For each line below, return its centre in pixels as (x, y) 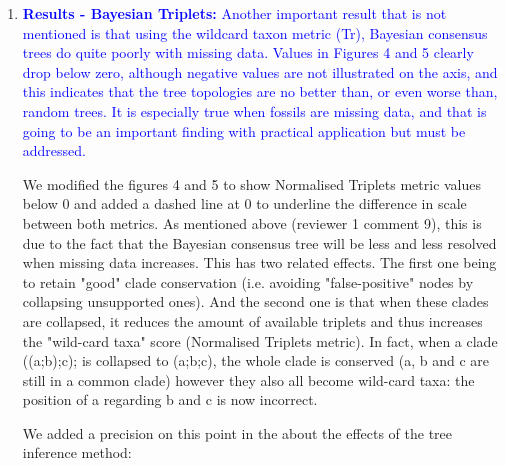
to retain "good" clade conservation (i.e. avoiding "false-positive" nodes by (248, 281)
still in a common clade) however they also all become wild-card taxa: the (248, 379)
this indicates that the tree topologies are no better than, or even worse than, (260, 91)
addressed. (54, 150)
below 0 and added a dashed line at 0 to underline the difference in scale (244, 203)
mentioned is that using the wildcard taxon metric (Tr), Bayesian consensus (255, 32)
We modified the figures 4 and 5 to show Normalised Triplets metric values (252, 183)
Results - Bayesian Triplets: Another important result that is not (234, 13)
